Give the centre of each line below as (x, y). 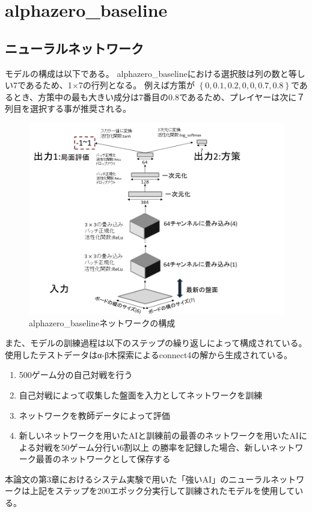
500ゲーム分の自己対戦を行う (76, 375)
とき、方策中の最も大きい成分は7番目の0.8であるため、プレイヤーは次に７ (159, 96)
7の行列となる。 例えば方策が (137, 85)
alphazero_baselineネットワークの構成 (102, 322)
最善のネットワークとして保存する (103, 459)
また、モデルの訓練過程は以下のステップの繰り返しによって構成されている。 (156, 343)
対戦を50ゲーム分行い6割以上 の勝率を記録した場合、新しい (153, 447)
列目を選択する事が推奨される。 (68, 108)
